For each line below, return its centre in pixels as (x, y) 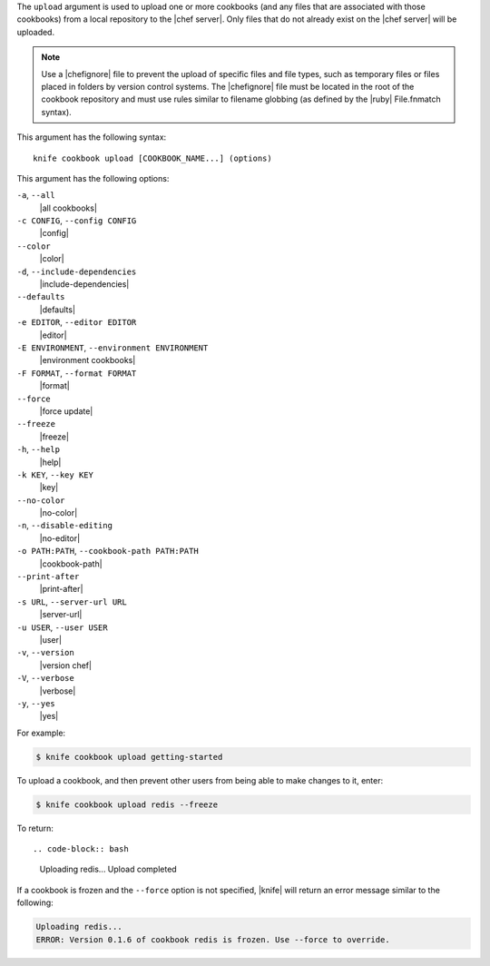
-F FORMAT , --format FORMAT (77, 373)
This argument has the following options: (93, 178)
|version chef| (66, 665)
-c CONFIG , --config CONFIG (77, 221)
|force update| (66, 411)
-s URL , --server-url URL (72, 601)
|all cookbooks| (68, 208)
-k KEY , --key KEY (55, 474)
